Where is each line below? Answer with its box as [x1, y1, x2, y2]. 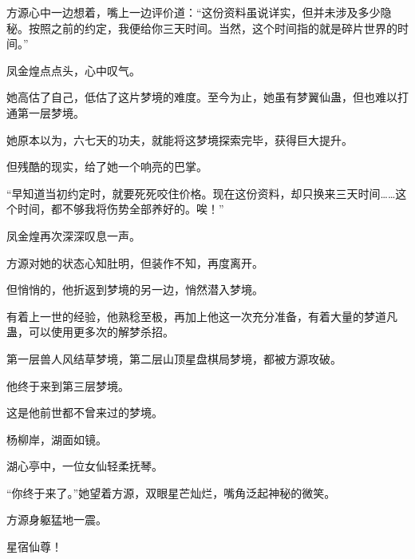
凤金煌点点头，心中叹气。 [6, 61, 140, 78]
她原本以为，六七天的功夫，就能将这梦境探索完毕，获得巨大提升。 [6, 131, 353, 148]
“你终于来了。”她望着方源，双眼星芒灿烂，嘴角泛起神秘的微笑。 [6, 484, 336, 501]
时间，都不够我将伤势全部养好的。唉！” [17, 200, 224, 217]
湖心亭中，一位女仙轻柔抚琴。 [6, 458, 163, 474]
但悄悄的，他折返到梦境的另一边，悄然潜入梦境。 [6, 281, 263, 298]
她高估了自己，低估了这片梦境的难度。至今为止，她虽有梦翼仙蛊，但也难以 [6, 89, 397, 105]
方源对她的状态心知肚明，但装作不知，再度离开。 [6, 254, 263, 271]
